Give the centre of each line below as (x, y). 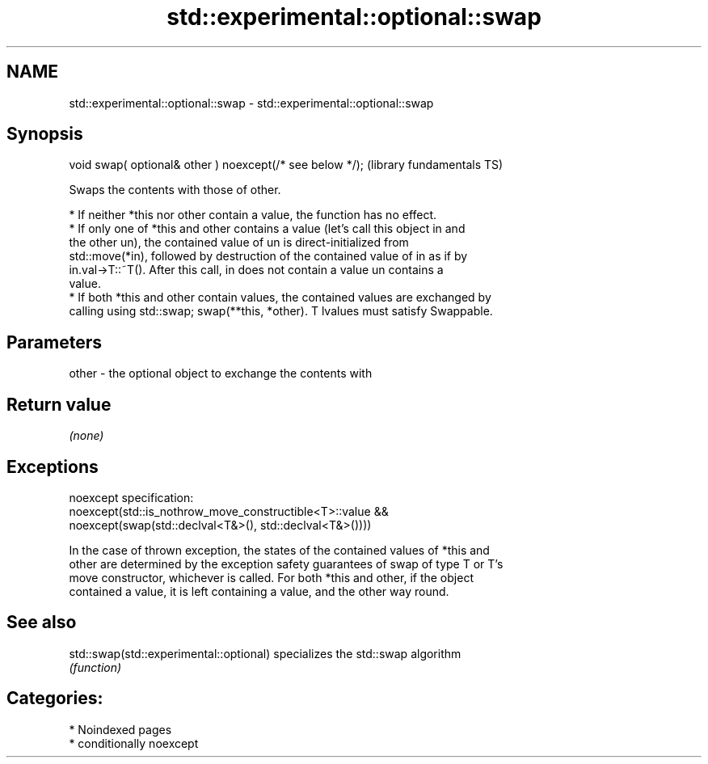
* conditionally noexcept (134, 743)
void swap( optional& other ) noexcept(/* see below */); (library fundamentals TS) (286, 165)
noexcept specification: (131, 497)
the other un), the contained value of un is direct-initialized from (239, 243)
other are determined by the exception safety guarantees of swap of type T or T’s (286, 564)
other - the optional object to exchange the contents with (221, 374)
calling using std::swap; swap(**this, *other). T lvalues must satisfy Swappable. (281, 311)
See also (42, 623)
